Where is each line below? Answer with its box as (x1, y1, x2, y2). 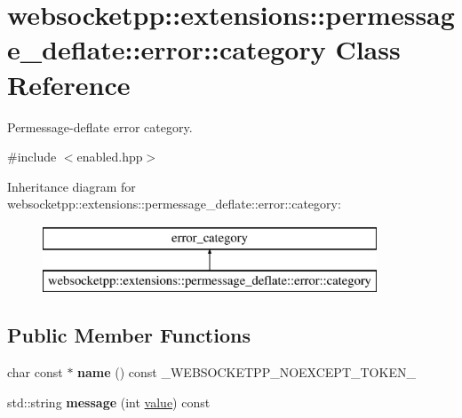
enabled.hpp (76, 147, 143, 166)
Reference (7, 66, 131, 102)
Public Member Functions (7, 321, 251, 349)
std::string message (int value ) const (7, 392, 211, 411)
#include (7, 147, 57, 166)
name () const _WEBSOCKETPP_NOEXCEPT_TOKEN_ (77, 363, 416, 382)
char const (7, 363, 63, 382)
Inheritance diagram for (7, 177, 136, 195)
